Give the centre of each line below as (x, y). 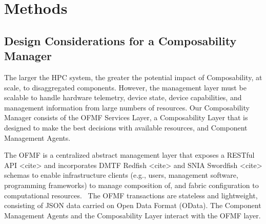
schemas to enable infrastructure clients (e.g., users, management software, (121, 175)
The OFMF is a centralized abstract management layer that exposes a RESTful (129, 155)
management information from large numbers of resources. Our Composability (127, 107)
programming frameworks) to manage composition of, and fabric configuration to (131, 185)
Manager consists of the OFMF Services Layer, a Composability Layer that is (126, 117)
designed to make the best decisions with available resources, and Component (126, 127)
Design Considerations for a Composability (120, 40)
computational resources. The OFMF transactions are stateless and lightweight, (131, 195)
